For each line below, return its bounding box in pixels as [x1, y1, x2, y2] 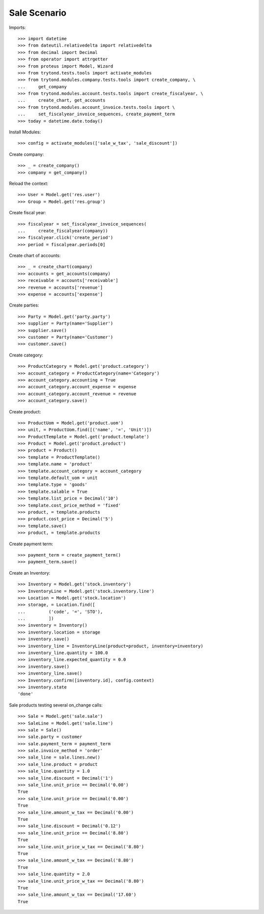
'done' [18, 691, 34, 697]
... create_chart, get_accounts [18, 98, 106, 103]
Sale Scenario [9, 7, 66, 18]
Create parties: [9, 302, 39, 308]
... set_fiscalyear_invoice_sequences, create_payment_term [18, 111, 176, 117]
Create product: [9, 408, 41, 414]
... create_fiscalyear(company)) [18, 228, 109, 233]
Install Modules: [9, 129, 41, 135]
